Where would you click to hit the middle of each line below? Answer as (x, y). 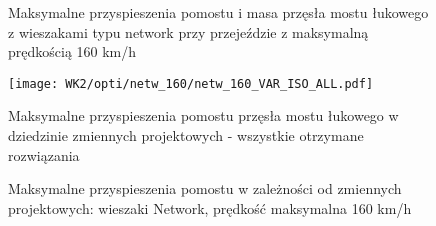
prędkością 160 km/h (72, 51)
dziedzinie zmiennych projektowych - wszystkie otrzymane (186, 135)
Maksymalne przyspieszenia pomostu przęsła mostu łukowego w (203, 115)
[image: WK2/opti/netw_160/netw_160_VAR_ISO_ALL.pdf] (191, 83)
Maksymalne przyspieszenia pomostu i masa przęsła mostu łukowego (218, 12)
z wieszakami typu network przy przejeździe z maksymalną (188, 31)
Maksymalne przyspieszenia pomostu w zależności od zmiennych (205, 188)
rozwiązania (44, 154)
